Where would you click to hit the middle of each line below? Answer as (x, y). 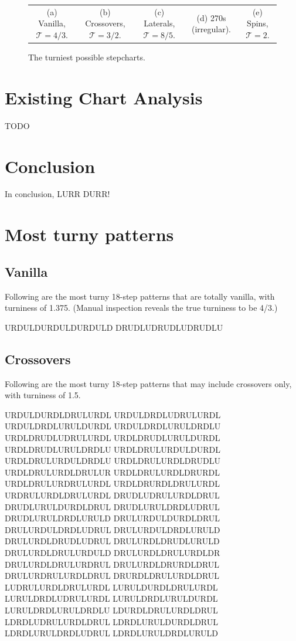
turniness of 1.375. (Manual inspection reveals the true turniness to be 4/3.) (141, 308)
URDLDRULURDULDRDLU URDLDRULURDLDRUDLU (113, 461)
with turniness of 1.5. (43, 395)
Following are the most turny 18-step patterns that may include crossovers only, (148, 383)
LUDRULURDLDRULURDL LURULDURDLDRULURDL (111, 587)
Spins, (258, 23)
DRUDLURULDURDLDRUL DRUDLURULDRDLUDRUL (112, 506)
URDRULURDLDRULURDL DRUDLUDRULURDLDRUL (112, 495)
